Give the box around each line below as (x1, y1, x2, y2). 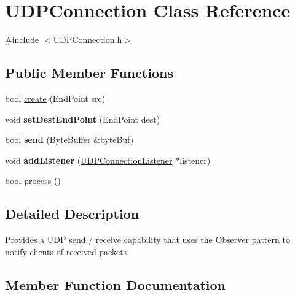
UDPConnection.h (53, 33, 122, 46)
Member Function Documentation (5, 275, 226, 294)
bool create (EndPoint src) (5, 91, 106, 104)
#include (5, 33, 39, 46)
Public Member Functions (5, 63, 173, 82)
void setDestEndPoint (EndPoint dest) (5, 112, 160, 125)
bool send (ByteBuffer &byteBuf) (5, 133, 134, 146)
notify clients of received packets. (5, 245, 130, 258)
